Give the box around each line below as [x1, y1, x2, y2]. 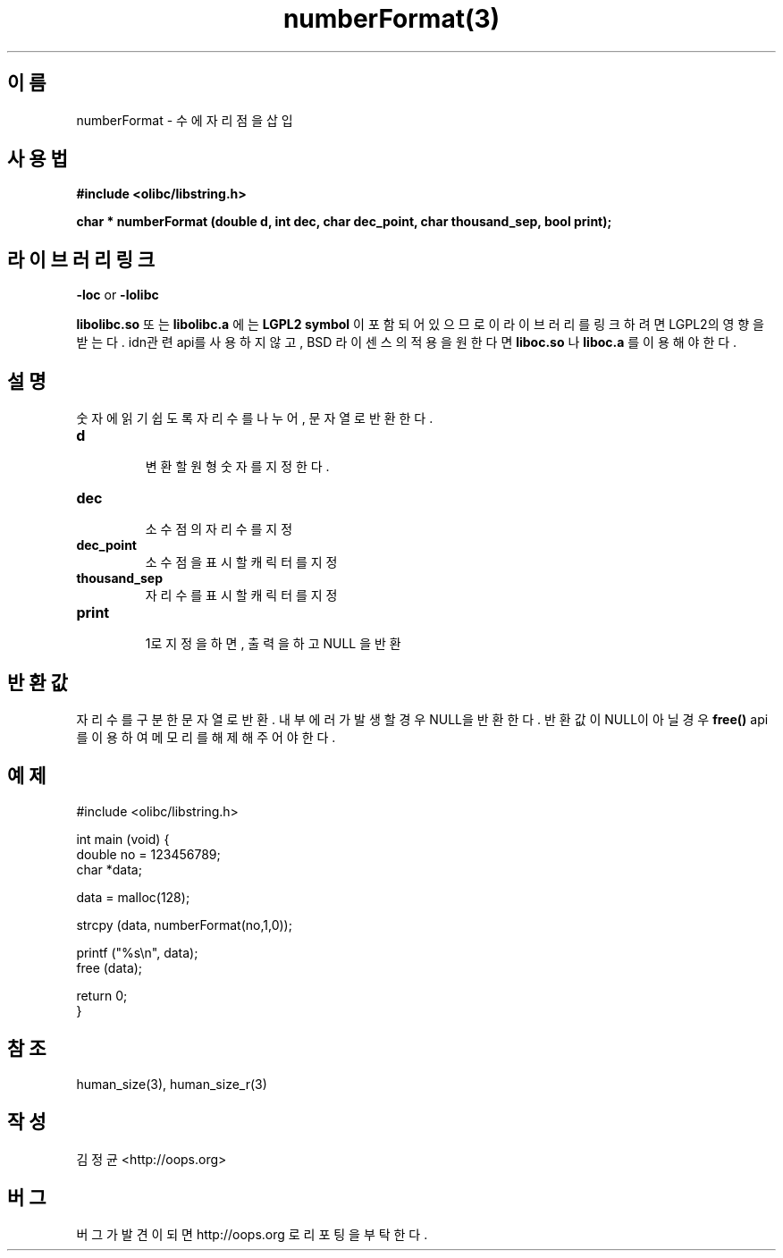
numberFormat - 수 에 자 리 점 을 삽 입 [76, 112, 293, 128]
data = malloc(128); [76, 889, 190, 905]
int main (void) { [76, 831, 170, 847]
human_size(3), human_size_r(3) [76, 1076, 267, 1092]
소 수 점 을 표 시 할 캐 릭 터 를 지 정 [145, 554, 338, 570]
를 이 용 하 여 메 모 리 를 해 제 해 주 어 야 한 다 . [76, 729, 336, 745]
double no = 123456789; [76, 846, 221, 862]
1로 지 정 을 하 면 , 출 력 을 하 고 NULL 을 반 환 [145, 636, 401, 652]
